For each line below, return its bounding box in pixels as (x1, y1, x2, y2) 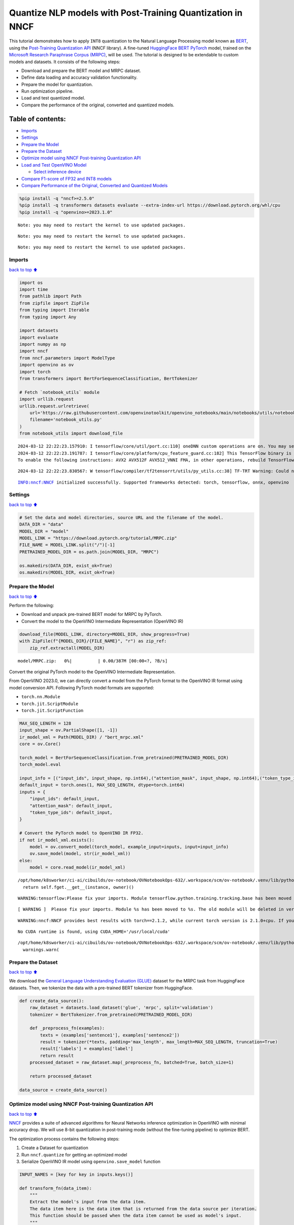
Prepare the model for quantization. (21, 81, 93, 87)
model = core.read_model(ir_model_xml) (29, 865, 126, 870)
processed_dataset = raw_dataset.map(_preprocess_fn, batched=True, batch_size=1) (29, 1060, 234, 1065)
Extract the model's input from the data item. (29, 1199, 147, 1205)
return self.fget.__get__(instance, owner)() (23, 884, 134, 890)
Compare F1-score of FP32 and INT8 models (21, 175, 112, 181)
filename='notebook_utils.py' (29, 417, 102, 422)
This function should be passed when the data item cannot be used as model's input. (29, 1213, 242, 1219)
